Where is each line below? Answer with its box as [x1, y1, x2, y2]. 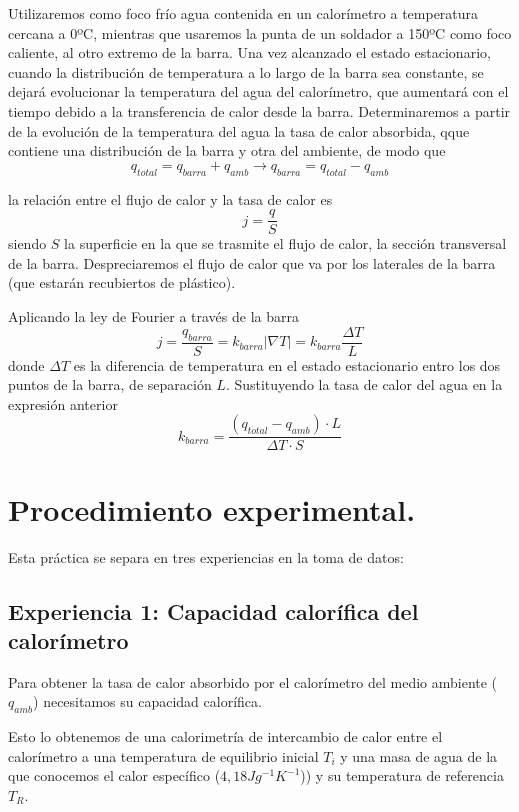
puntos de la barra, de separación [8, 374, 212, 395]
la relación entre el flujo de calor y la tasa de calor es [8, 188, 333, 209]
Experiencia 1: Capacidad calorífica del [8, 595, 419, 626]
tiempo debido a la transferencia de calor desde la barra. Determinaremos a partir [8, 100, 511, 121]
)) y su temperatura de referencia [300, 765, 504, 786]
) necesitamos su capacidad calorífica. [33, 691, 262, 712]
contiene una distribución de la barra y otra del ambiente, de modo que [8, 140, 446, 161]
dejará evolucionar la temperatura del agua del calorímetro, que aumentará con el [8, 81, 509, 102]
